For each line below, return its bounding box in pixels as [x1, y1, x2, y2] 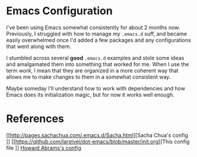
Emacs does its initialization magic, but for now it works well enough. [6, 91, 175, 98]
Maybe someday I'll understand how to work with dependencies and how [6, 84, 186, 92]
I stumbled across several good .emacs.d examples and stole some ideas [6, 54, 185, 61]
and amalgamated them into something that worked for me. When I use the [6, 61, 189, 68]
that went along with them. [6, 43, 71, 50]
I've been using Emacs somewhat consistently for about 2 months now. [6, 24, 180, 31]
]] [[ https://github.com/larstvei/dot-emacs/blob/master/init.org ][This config [6, 138, 190, 145]
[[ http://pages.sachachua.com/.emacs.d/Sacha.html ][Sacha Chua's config [6, 131, 189, 139]
